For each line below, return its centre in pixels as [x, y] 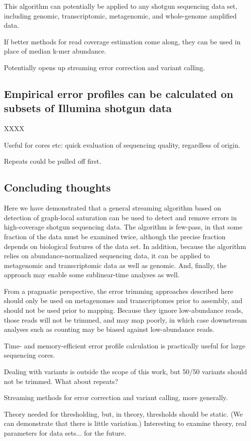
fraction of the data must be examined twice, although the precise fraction [115, 236]
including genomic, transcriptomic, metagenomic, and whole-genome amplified [120, 15]
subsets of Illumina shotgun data [88, 108]
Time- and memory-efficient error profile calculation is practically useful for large [125, 345]
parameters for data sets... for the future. [65, 433]
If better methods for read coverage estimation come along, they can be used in [122, 41]
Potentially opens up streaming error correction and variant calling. [105, 67]
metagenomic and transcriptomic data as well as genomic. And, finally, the [115, 265]
